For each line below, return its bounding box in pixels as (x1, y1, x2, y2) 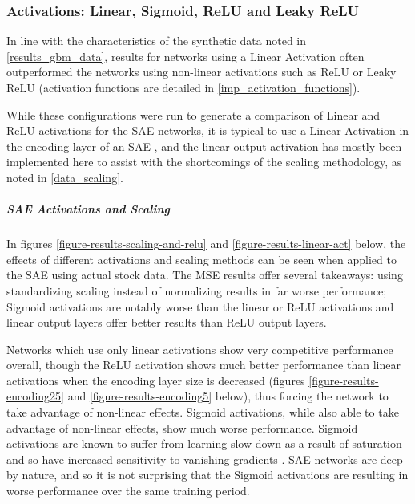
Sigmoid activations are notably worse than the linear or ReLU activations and (6, 298, 394, 315)
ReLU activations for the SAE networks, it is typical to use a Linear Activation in (6, 122, 409, 139)
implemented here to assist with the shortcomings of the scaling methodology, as (6, 153, 402, 170)
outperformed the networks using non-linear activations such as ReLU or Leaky (6, 63, 397, 80)
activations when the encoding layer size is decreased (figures (6, 372, 305, 388)
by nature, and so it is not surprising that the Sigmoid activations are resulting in (6, 466, 409, 483)
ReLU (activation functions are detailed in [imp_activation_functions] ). (6, 79, 361, 96)
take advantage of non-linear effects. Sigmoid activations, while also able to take (6, 404, 399, 421)
